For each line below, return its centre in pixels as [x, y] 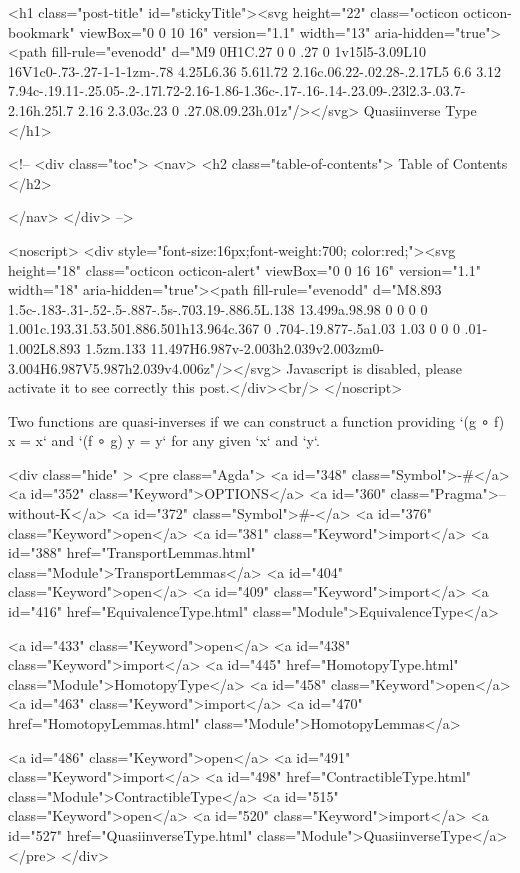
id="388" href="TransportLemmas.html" [132, 552]
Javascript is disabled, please [374, 367]
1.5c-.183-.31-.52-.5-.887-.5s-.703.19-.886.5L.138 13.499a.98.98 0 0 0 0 [218, 308]
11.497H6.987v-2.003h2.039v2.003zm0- [267, 347]
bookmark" [41, 31]
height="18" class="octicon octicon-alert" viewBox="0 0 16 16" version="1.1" [244, 269]
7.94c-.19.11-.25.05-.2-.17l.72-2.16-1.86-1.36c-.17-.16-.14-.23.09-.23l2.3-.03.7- [237, 90]
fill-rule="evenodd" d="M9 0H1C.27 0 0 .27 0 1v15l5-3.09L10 [239, 51]
